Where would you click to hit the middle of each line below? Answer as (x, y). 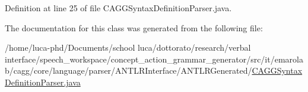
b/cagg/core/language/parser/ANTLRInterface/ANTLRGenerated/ (128, 70)
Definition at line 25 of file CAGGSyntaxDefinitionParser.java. (118, 8)
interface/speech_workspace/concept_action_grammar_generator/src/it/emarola (154, 59)
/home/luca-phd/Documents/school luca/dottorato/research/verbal (128, 47)
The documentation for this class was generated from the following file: (134, 27)
